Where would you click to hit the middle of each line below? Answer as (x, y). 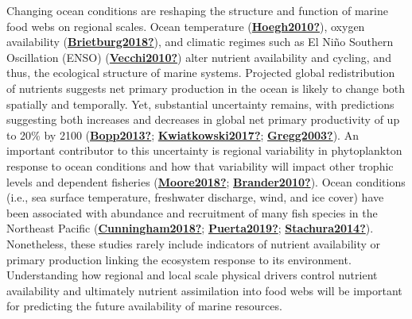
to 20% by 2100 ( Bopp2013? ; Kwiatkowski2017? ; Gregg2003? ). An (183, 135)
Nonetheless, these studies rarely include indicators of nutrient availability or (194, 243)
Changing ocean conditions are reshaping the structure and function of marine (197, 10)
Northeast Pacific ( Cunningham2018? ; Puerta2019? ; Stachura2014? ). (190, 228)
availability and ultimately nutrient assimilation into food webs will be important (204, 290)
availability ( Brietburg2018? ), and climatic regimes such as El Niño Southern (200, 42)
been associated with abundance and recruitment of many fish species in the (192, 212)
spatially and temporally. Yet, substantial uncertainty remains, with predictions (200, 104)
